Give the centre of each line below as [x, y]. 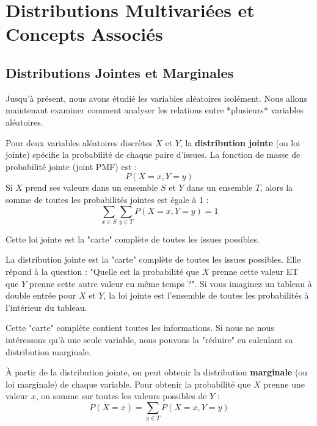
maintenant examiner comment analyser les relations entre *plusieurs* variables [155, 110]
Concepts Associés [84, 34]
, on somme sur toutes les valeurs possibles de [121, 396]
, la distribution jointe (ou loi [240, 142]
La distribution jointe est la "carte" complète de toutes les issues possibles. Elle [153, 259]
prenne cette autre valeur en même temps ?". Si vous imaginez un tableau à [170, 283]
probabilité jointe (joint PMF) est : [71, 166]
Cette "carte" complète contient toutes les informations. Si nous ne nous [140, 328]
